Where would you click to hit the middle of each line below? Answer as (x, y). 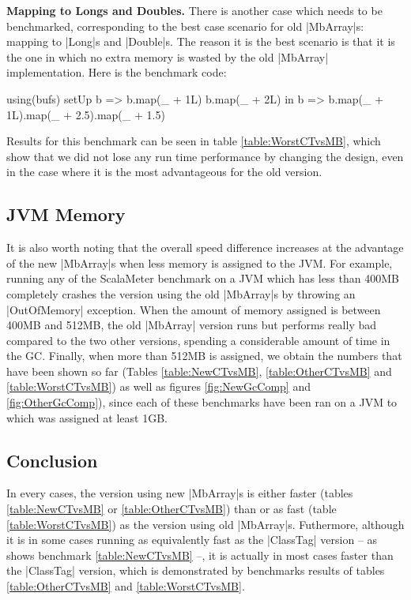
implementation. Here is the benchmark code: (117, 72)
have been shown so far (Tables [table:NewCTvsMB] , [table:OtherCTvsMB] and (199, 371)
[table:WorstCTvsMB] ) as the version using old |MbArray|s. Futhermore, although (205, 524)
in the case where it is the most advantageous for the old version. (164, 172)
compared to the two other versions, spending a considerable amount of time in (198, 340)
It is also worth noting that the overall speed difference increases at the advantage (205, 247)
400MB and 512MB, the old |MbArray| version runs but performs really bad (192, 325)
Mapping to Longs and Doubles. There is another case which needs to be (194, 10)
